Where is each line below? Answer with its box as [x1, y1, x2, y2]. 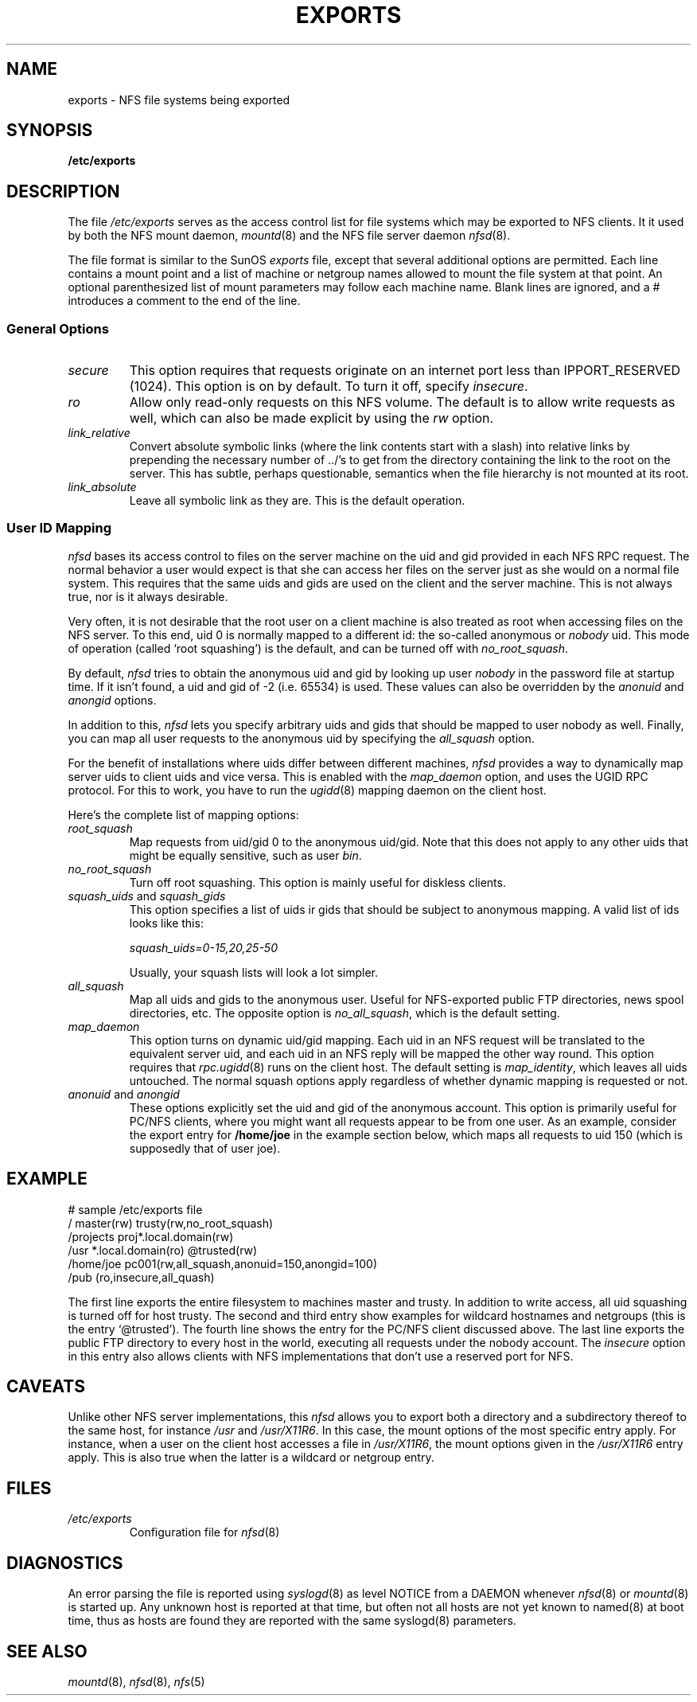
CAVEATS [6, 1376, 85, 1397]
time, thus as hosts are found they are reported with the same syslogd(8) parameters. [68, 1614, 516, 1628]
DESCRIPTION [6, 181, 120, 201]
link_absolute [68, 480, 137, 494]
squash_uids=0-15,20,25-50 [129, 940, 278, 954]
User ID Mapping [6, 520, 112, 537]
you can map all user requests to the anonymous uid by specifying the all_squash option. [68, 731, 535, 745]
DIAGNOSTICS [6, 1552, 123, 1573]
